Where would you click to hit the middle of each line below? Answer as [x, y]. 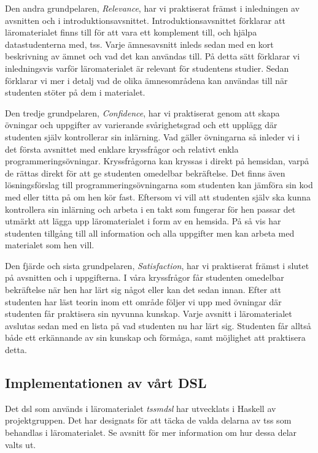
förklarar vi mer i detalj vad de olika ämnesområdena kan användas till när [146, 80]
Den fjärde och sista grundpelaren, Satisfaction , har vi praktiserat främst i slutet [157, 265]
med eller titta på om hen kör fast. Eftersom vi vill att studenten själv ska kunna [158, 196]
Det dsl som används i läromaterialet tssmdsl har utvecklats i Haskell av [141, 408]
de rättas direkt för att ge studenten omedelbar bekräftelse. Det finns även [145, 173]
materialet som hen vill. [50, 245]
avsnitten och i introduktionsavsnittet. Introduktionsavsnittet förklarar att [145, 20]
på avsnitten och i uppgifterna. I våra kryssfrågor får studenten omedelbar [145, 277]
